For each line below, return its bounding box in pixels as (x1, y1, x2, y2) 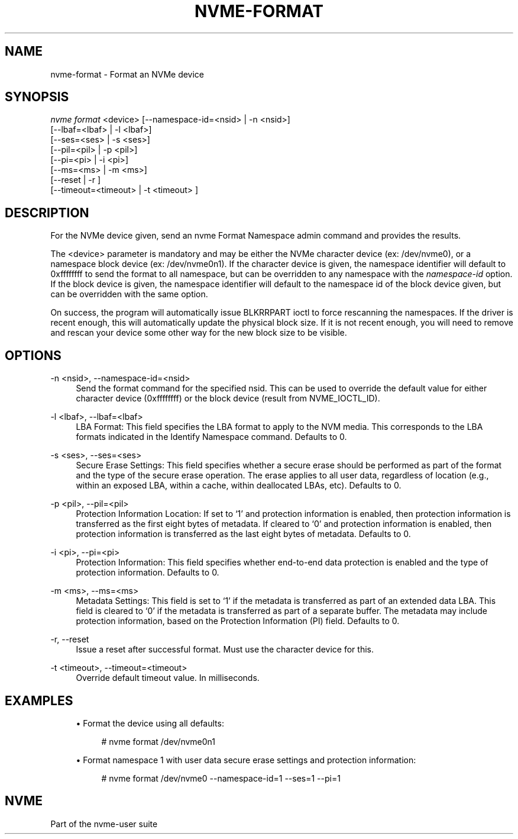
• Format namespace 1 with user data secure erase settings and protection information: (76, 754, 416, 765)
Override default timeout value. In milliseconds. (76, 673, 260, 683)
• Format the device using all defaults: (76, 718, 224, 728)
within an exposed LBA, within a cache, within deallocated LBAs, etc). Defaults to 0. (76, 480, 402, 491)
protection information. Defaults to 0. (76, 567, 219, 578)
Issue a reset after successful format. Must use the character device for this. (76, 644, 374, 655)
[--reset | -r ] (50, 175, 101, 185)
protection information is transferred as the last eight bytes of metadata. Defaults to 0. (76, 529, 411, 539)
